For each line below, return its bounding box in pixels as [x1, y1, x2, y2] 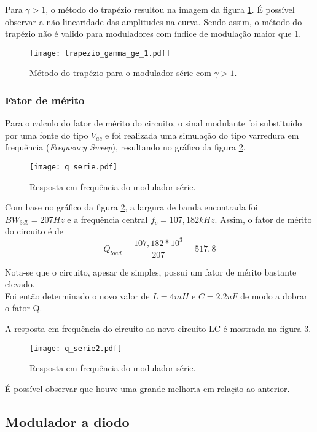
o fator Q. [5, 301, 42, 314]
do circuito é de [5, 225, 63, 237]
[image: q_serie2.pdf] [29, 344, 122, 353]
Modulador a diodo [5, 412, 130, 431]
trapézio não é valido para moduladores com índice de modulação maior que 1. [5, 27, 302, 40]
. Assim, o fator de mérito [214, 212, 312, 225]
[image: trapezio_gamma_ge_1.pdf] [29, 48, 171, 58]
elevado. [5, 277, 35, 290]
